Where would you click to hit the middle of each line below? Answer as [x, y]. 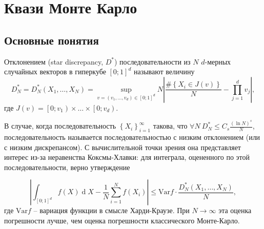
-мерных [218, 61]
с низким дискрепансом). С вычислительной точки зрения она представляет [123, 147]
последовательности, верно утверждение [67, 167]
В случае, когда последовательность [60, 126]
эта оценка [235, 210]
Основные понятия [52, 40]
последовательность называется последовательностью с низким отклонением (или [132, 137]
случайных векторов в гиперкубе [55, 71]
